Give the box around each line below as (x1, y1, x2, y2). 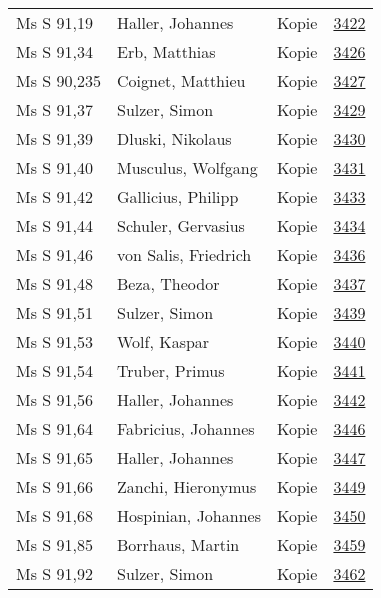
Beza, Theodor (116, 272, 220, 295)
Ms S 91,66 (16, 475, 93, 498)
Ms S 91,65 (16, 446, 93, 469)
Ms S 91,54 (16, 359, 93, 382)
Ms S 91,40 (16, 156, 93, 179)
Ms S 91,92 (16, 562, 93, 585)
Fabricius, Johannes (116, 417, 255, 440)
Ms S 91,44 (16, 214, 93, 237)
